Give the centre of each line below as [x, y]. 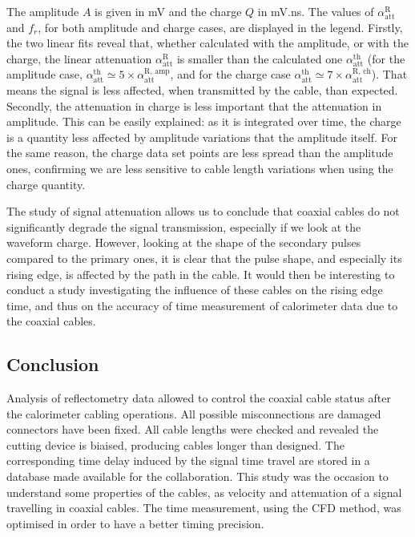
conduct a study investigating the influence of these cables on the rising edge [195, 290]
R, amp [157, 71]
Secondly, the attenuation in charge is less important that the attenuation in [194, 105]
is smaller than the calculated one [260, 58]
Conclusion [53, 364]
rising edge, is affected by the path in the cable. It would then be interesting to [201, 274]
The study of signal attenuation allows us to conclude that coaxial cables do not [203, 211]
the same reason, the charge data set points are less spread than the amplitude [200, 153]
